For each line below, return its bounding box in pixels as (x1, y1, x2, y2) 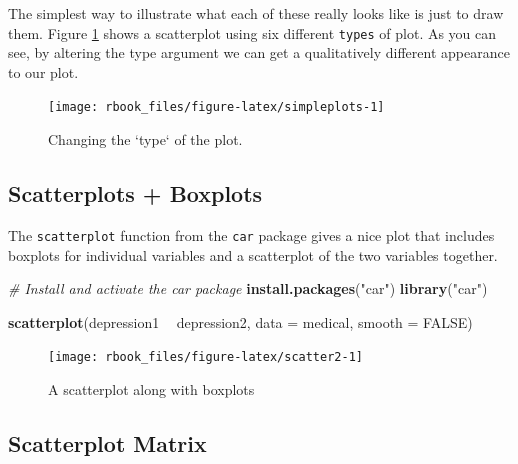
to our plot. (8, 61, 79, 82)
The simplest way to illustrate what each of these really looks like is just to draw (8, 3, 504, 23)
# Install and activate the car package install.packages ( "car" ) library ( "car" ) (8, 278, 488, 299)
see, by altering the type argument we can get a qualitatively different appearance (8, 42, 510, 63)
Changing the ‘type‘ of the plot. (48, 129, 243, 150)
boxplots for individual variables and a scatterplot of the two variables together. (8, 244, 498, 265)
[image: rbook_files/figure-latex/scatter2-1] (48, 350, 363, 365)
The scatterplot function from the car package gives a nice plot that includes (8, 224, 495, 245)
